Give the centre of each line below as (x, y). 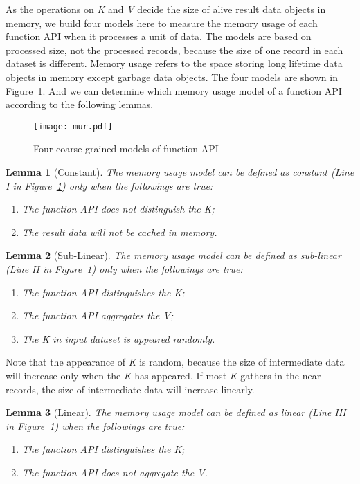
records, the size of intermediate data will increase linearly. (130, 389)
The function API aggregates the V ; (98, 315)
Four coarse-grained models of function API (126, 149)
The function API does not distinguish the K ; (118, 209)
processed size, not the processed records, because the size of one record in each (174, 50)
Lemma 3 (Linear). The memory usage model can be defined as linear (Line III (176, 412)
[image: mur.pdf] (73, 126)
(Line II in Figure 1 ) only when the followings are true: (124, 268)
